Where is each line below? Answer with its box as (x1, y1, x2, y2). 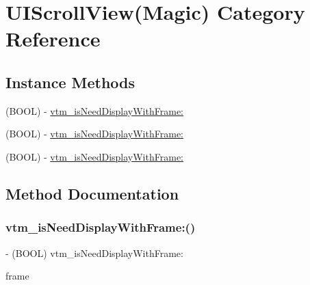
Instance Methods (5, 71, 135, 92)
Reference (5, 25, 101, 53)
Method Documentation (5, 182, 179, 204)
